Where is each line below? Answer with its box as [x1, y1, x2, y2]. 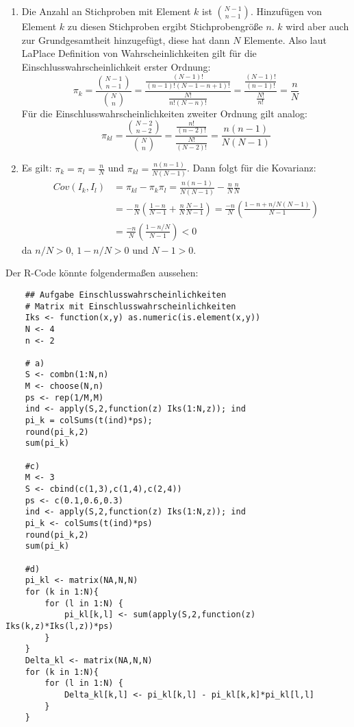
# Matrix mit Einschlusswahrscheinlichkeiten [25, 301, 236, 311]
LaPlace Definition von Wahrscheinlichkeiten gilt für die [21, 46, 257, 60]
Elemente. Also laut [244, 32, 327, 47]
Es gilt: [21, 160, 52, 175]
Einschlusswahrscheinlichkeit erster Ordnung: [21, 59, 211, 73]
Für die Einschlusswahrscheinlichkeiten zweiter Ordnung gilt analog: [21, 106, 307, 120]
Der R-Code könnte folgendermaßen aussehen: [5, 265, 199, 280]
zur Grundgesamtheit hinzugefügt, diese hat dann [21, 32, 230, 47]
